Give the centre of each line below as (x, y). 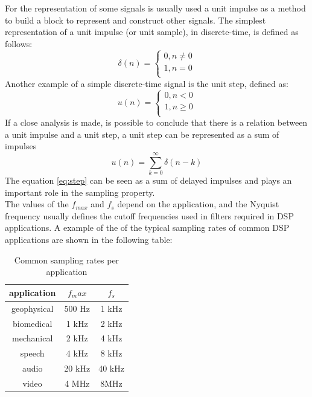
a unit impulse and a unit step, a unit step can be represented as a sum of (142, 134)
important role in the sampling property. (80, 192)
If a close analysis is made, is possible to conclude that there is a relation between (156, 122)
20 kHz (77, 368)
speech (32, 353)
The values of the (37, 204)
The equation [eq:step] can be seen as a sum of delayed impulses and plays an (148, 180)
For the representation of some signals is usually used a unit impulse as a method (155, 8)
